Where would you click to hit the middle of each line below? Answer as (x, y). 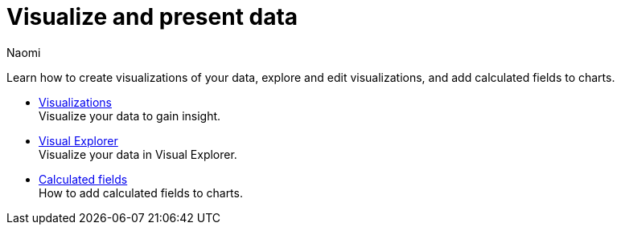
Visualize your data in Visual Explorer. (138, 154)
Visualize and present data (152, 17)
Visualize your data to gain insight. (130, 115)
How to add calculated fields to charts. (141, 192)
